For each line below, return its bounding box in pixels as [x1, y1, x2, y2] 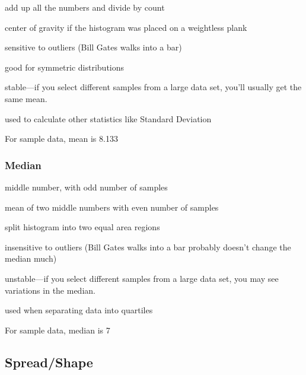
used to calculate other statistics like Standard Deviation [5, 112, 212, 125]
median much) [5, 252, 57, 265]
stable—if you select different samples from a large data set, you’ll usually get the [5, 81, 302, 93]
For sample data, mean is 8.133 [5, 132, 118, 145]
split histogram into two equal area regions [5, 221, 160, 233]
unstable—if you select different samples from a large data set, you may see [5, 272, 279, 284]
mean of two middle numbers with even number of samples [5, 201, 219, 213]
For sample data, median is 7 [5, 323, 110, 336]
